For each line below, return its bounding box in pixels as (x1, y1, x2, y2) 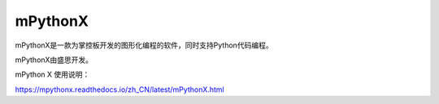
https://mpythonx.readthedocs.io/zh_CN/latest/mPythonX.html (15, 85, 225, 94)
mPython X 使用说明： (15, 69, 90, 80)
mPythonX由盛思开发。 (15, 55, 93, 64)
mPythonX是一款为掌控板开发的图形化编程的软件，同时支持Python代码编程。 (15, 40, 273, 50)
